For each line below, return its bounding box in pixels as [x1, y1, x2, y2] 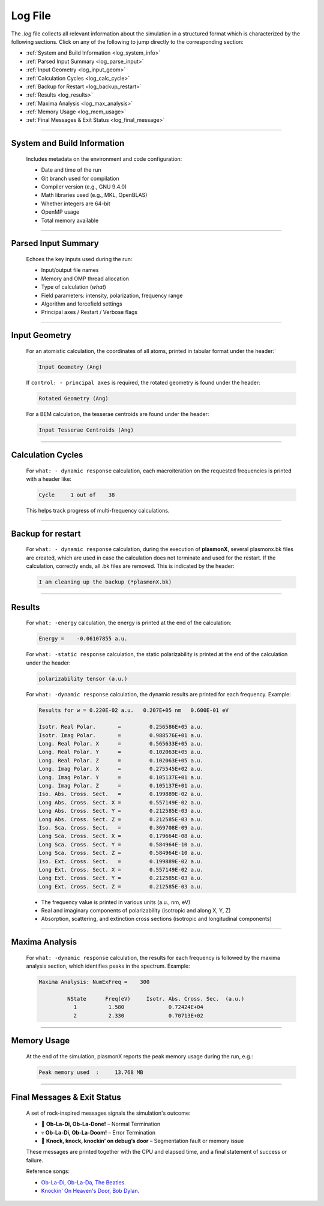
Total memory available [41, 217, 99, 224]
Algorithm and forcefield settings [41, 300, 122, 307]
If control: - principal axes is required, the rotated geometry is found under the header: [26, 379, 260, 386]
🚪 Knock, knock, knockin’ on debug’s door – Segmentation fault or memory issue [41, 1137, 244, 1144]
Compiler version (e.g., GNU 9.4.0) [41, 183, 127, 190]
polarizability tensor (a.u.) [38, 675, 128, 682]
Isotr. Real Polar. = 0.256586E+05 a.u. [38, 723, 203, 731]
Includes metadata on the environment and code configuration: [26, 155, 182, 162]
